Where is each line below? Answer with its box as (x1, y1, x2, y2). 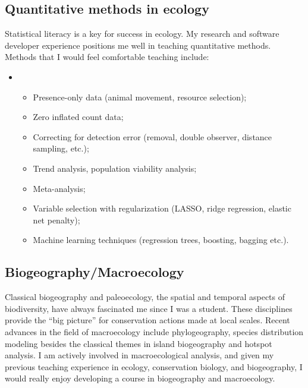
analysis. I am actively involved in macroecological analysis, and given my (5, 349, 274, 361)
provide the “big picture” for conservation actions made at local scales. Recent (5, 314, 290, 326)
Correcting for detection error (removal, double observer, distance (33, 130, 272, 143)
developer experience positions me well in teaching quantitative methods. (5, 39, 271, 51)
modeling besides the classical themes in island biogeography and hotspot (5, 337, 272, 349)
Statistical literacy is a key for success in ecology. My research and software (5, 27, 279, 40)
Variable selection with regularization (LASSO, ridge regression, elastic (33, 202, 291, 214)
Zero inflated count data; (33, 111, 124, 123)
